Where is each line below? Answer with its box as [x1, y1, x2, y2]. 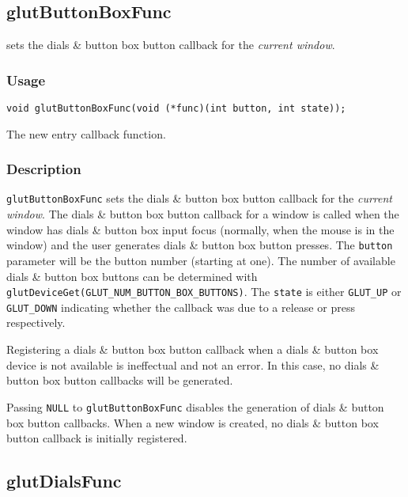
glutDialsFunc [6, 469, 122, 493]
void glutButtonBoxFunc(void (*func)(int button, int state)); [6, 103, 346, 115]
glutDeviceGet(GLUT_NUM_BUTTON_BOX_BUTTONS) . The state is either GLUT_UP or [6, 283, 402, 300]
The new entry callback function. [6, 125, 166, 142]
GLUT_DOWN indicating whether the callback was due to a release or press [6, 298, 355, 315]
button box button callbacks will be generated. [6, 372, 233, 389]
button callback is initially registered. [6, 430, 187, 446]
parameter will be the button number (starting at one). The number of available [6, 252, 395, 268]
